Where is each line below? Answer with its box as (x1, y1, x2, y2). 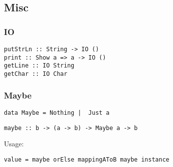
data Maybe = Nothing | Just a (4, 109, 110, 116)
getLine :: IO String (4, 62, 75, 69)
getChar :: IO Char (4, 70, 67, 77)
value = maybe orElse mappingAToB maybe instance (4, 156, 170, 163)
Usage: (4, 138, 24, 149)
